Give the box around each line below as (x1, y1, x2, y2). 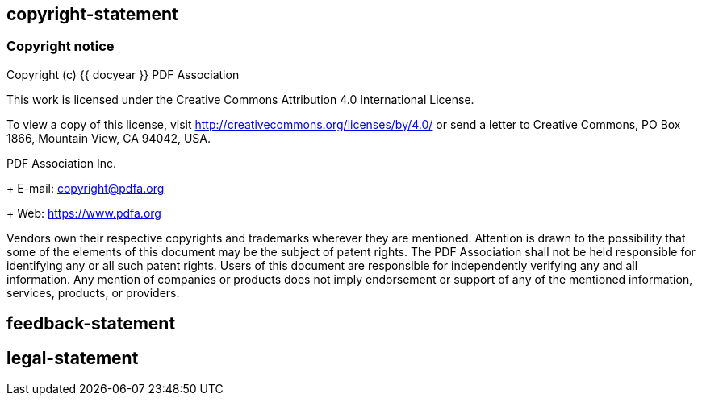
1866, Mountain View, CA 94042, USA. (6, 131, 211, 145)
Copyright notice (6, 38, 115, 55)
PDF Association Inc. (6, 155, 116, 170)
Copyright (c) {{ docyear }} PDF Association (6, 67, 240, 81)
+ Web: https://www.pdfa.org (6, 205, 161, 220)
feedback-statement (6, 313, 176, 334)
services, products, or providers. (6, 285, 180, 300)
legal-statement (6, 347, 139, 368)
